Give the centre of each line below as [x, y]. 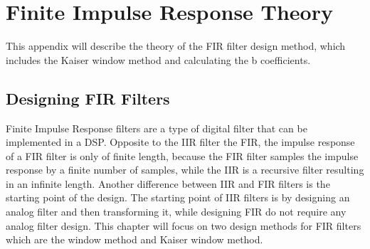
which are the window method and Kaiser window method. [134, 239]
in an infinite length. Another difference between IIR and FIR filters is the [168, 183]
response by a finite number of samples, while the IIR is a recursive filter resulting [185, 170]
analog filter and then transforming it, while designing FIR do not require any [176, 212]
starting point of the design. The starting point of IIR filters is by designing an [178, 197]
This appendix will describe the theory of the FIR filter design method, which [176, 46]
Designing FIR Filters [88, 98]
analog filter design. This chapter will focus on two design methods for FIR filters [184, 225]
